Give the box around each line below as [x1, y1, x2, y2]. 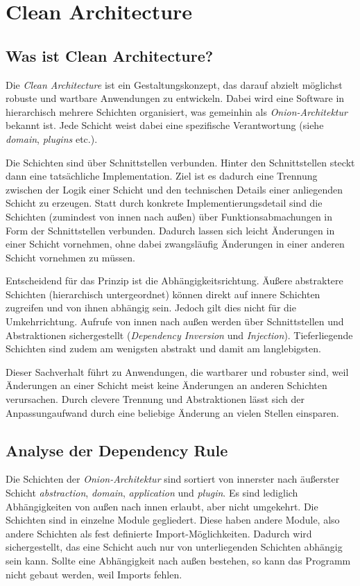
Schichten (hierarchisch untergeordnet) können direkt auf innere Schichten [6, 286, 320, 301]
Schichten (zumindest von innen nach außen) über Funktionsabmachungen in [6, 209, 333, 223]
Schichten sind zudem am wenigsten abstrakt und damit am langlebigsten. [6, 341, 321, 356]
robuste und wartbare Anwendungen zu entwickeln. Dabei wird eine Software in [6, 91, 345, 105]
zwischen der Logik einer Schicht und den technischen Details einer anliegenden [6, 182, 343, 196]
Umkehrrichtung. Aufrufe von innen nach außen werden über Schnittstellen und [6, 314, 344, 329]
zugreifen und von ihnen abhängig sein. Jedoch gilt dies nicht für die [6, 300, 296, 315]
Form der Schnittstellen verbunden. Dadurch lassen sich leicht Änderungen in [6, 223, 335, 237]
